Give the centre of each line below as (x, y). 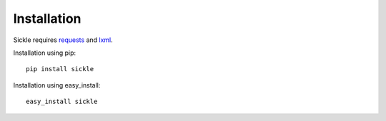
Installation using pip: (45, 53)
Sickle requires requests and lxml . (63, 40)
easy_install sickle (62, 102)
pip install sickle (60, 69)
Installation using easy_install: (57, 85)
